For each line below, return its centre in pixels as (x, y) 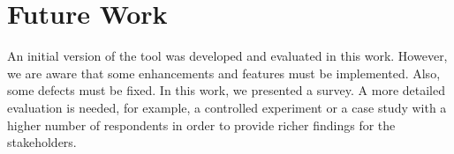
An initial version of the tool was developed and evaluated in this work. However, (227, 56)
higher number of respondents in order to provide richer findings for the (201, 125)
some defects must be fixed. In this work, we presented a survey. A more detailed (226, 90)
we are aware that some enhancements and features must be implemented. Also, (224, 73)
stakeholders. (42, 142)
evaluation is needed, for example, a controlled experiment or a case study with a (227, 107)
